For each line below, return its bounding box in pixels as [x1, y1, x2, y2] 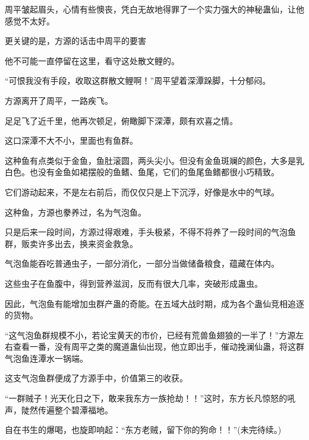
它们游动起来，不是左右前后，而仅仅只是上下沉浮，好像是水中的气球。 [5, 185, 279, 198]
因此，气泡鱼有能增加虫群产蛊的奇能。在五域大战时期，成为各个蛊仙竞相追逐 [5, 297, 304, 309]
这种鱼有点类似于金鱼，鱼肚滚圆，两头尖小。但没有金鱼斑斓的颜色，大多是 [5, 154, 296, 166]
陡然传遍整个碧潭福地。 [21, 403, 113, 416]
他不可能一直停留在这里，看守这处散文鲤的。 [5, 54, 179, 67]
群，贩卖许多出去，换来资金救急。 [5, 237, 138, 249]
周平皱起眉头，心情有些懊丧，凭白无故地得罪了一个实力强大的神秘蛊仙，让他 [5, 3, 304, 15]
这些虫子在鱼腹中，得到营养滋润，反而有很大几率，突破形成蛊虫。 [5, 277, 263, 289]
